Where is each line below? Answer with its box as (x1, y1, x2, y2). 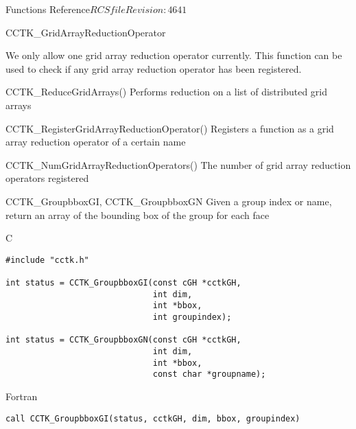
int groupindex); (152, 312, 232, 322)
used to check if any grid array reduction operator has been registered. (5, 61, 302, 76)
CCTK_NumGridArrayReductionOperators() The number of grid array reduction (5, 157, 351, 172)
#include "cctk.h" (5, 255, 89, 265)
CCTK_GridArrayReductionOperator (5, 25, 166, 39)
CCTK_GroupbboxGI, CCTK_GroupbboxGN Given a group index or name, (5, 194, 332, 208)
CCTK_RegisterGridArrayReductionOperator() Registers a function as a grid (5, 121, 334, 135)
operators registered (5, 171, 89, 185)
